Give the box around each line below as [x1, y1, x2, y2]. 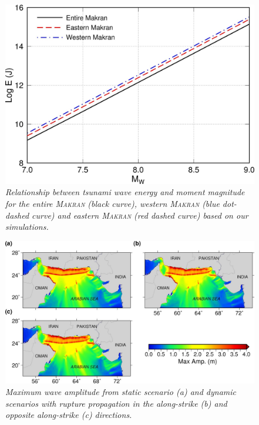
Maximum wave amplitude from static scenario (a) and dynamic [5, 385, 236, 397]
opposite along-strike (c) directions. [5, 409, 132, 421]
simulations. [5, 220, 49, 233]
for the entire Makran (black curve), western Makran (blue [5, 197, 220, 209]
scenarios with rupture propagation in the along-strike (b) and [5, 397, 227, 409]
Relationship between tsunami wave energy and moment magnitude [5, 186, 245, 198]
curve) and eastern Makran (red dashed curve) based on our [32, 209, 248, 221]
